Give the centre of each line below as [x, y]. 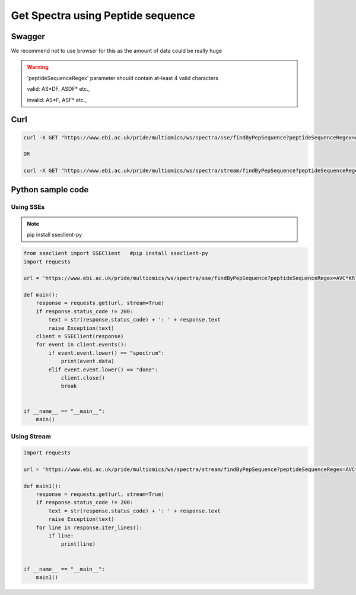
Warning [38, 67]
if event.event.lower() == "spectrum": [106, 353]
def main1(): [42, 486]
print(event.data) [88, 361]
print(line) [78, 544]
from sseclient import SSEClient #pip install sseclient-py [116, 253]
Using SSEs [28, 206]
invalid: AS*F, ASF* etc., [57, 100]
